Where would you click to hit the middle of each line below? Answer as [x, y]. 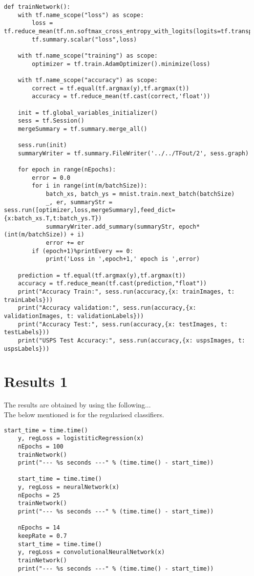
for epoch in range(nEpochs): [67, 170]
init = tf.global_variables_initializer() [88, 113]
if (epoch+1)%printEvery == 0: [83, 251]
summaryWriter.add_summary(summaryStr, [110, 226]
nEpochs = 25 [39, 495]
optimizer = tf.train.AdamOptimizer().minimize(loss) [121, 64]
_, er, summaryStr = [79, 202]
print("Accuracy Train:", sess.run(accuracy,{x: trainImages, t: [126, 291]
